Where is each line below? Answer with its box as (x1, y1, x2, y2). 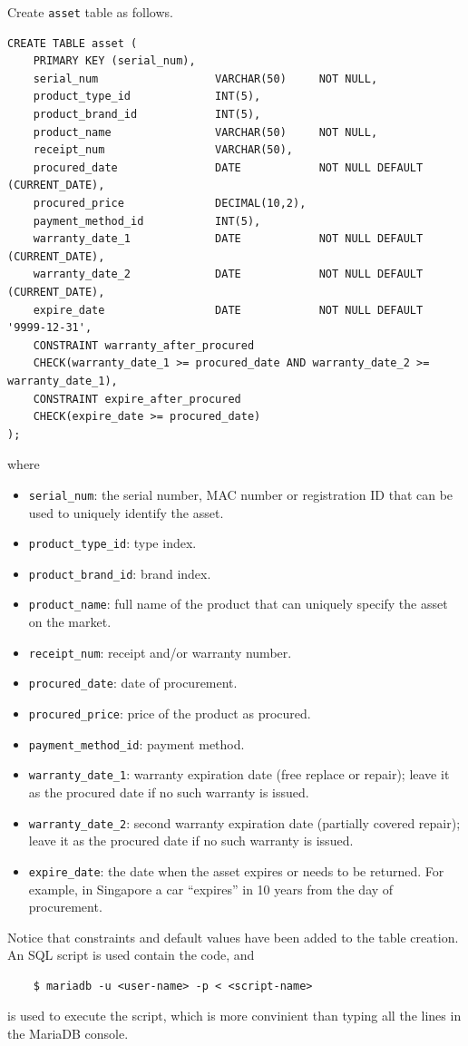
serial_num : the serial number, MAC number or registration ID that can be (28, 484, 453, 503)
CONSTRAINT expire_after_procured (33, 392, 241, 406)
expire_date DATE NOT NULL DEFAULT (33, 303, 424, 317)
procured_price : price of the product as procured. (28, 704, 311, 723)
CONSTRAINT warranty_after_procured (33, 338, 255, 352)
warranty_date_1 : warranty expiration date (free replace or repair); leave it (28, 765, 450, 784)
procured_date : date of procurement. (28, 673, 238, 692)
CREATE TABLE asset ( (7, 36, 138, 50)
